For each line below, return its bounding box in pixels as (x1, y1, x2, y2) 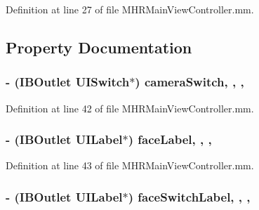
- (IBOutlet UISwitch (6, 73, 130, 91)
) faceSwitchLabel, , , (128, 188, 251, 205)
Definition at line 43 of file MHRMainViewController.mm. (6, 158, 254, 173)
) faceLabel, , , (128, 131, 212, 148)
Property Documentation (6, 36, 192, 58)
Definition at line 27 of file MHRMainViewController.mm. (6, 2, 254, 16)
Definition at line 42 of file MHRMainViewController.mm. (6, 100, 254, 115)
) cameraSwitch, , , (135, 73, 244, 91)
